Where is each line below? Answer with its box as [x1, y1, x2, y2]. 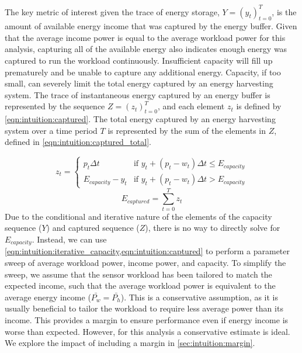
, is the [272, 5, 297, 18]
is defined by [236, 100, 282, 112]
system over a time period [5, 124, 98, 136]
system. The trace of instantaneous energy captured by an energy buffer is [5, 88, 270, 101]
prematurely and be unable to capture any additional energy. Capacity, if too [5, 65, 281, 78]
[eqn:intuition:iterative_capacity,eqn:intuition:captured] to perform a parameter [5, 245, 290, 257]
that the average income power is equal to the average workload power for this [5, 31, 286, 43]
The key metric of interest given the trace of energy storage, [5, 5, 220, 18]
